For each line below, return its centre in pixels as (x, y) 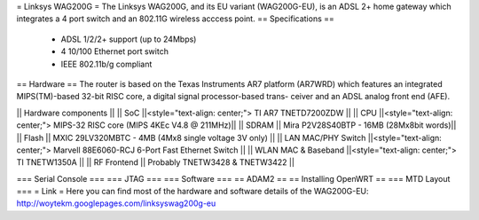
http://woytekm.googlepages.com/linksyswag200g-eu (116, 203)
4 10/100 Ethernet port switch (114, 51)
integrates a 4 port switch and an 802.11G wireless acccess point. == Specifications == (175, 19)
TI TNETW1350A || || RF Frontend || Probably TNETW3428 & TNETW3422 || (155, 162)
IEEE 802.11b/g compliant (106, 64)
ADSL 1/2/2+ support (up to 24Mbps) (129, 39)
